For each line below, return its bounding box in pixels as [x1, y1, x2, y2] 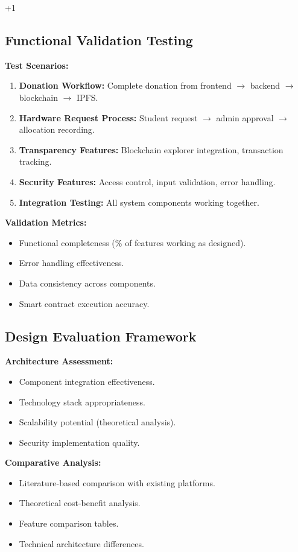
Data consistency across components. [19, 276, 156, 289]
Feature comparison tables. [19, 517, 119, 530]
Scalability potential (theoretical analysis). [19, 416, 176, 428]
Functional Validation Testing [5, 30, 193, 49]
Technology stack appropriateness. [19, 395, 145, 408]
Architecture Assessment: [5, 355, 113, 367]
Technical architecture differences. [19, 537, 144, 550]
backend [250, 79, 281, 92]
